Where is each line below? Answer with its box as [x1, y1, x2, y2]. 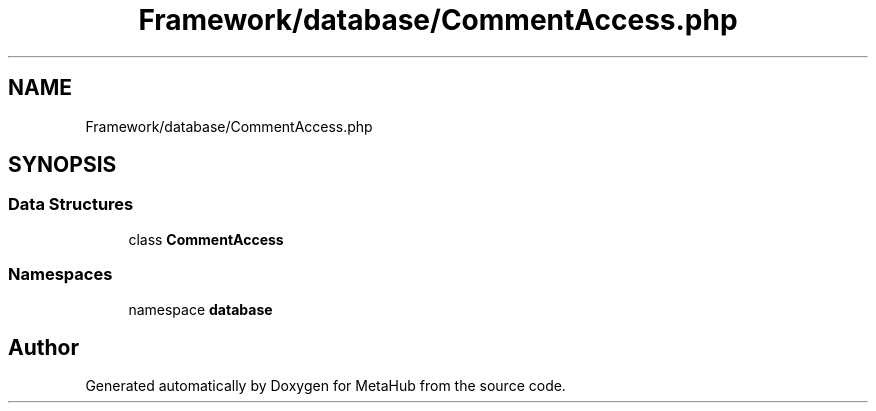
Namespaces [8, 264, 113, 285]
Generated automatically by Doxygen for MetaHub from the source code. [85, 377, 566, 395]
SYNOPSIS [8, 152, 117, 178]
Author [8, 334, 79, 360]
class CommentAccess [128, 230, 284, 248]
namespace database [128, 300, 273, 318]
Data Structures [8, 194, 134, 215]
